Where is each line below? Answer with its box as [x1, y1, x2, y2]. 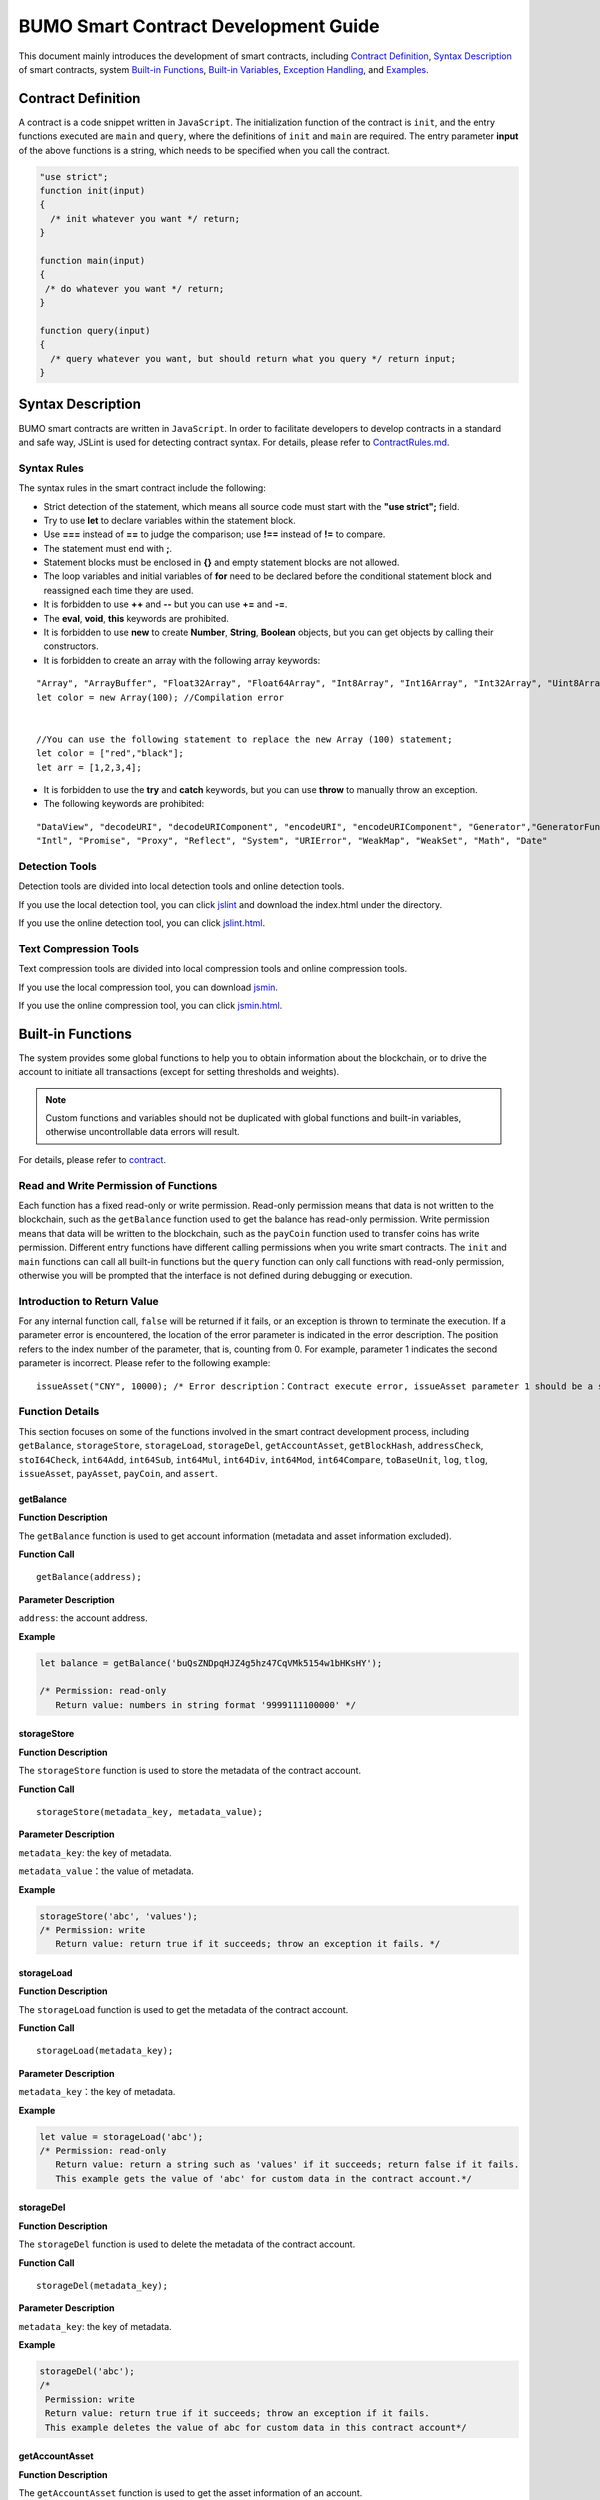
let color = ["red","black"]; [36, 748, 185, 759]
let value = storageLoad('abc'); [39, 2131, 204, 2142]
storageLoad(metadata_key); [36, 2045, 174, 2057]
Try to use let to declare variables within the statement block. [43, 514, 297, 526]
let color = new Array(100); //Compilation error [36, 691, 285, 703]
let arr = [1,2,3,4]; [36, 761, 142, 773]
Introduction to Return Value [18, 1294, 159, 1308]
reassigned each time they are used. [43, 584, 194, 596]
